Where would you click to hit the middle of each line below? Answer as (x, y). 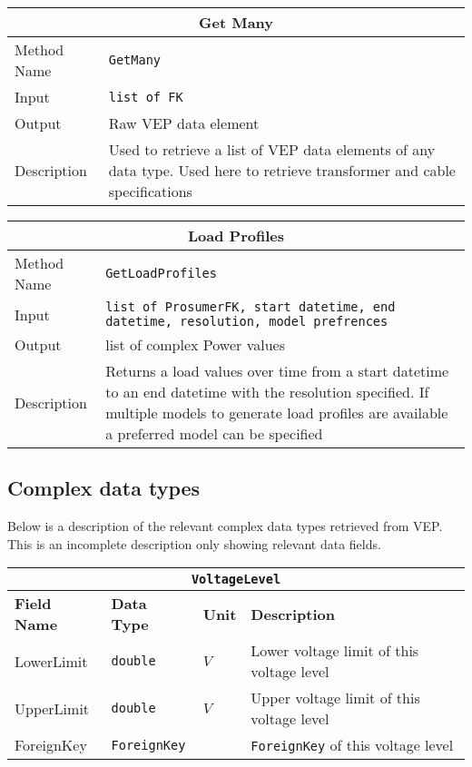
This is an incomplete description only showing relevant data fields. (194, 543)
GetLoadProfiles (161, 273)
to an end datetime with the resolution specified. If (267, 392)
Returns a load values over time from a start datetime (277, 371)
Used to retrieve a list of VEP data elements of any (272, 149)
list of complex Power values (195, 344)
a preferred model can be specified (214, 433)
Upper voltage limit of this (335, 698)
